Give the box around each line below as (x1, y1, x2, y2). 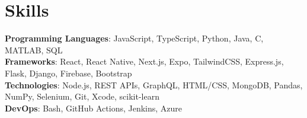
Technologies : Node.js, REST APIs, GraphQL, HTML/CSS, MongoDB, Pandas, (5, 78, 303, 91)
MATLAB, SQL (5, 43, 63, 56)
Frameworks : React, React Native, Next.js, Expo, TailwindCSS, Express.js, (5, 55, 284, 68)
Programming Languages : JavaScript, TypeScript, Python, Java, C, (5, 32, 264, 44)
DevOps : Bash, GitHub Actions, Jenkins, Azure (5, 101, 183, 114)
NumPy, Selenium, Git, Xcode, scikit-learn (5, 90, 159, 103)
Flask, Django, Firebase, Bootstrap (5, 66, 132, 79)
